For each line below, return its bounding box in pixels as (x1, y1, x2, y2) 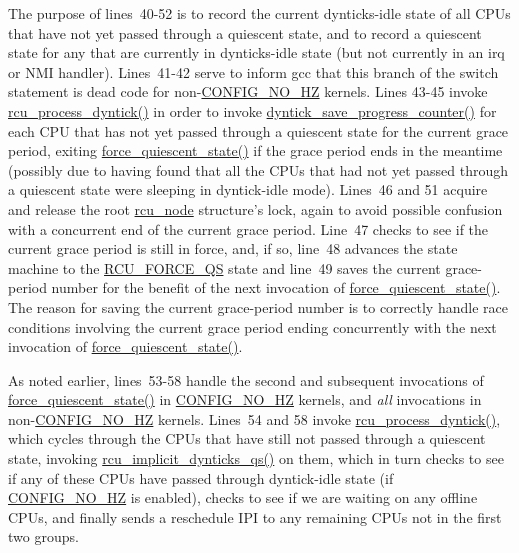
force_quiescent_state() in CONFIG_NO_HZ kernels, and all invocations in (8, 389, 482, 410)
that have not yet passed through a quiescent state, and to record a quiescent (8, 22, 482, 43)
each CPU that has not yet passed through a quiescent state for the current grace (8, 120, 509, 141)
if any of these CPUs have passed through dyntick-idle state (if (8, 467, 394, 488)
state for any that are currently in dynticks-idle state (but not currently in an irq (8, 42, 505, 63)
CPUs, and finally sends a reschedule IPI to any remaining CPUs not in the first (8, 506, 502, 527)
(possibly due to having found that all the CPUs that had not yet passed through (8, 159, 509, 180)
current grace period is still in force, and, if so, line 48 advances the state (8, 238, 458, 259)
